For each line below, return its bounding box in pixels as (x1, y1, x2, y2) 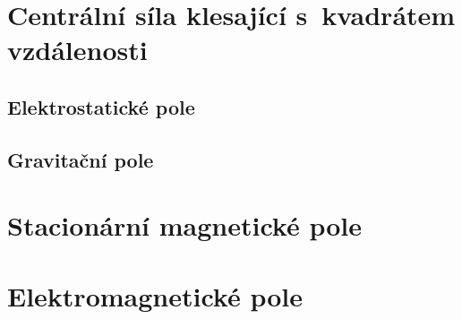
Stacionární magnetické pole (7, 207, 363, 244)
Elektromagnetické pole (7, 277, 303, 314)
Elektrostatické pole (7, 92, 195, 120)
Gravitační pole (7, 145, 154, 173)
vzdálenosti (7, 31, 148, 68)
